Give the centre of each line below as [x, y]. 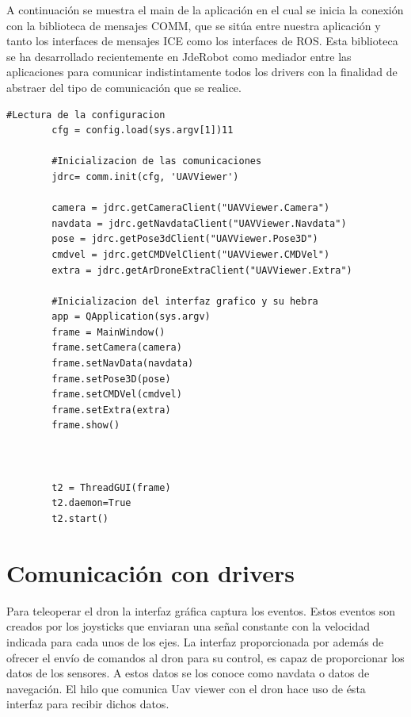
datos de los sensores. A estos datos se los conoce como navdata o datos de [188, 673]
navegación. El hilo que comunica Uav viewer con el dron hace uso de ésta [186, 688]
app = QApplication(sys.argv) [131, 317]
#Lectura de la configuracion [86, 115]
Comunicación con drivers [150, 572]
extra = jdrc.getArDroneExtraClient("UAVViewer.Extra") [202, 270]
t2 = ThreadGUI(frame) [111, 487]
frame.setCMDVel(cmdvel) [117, 395]
